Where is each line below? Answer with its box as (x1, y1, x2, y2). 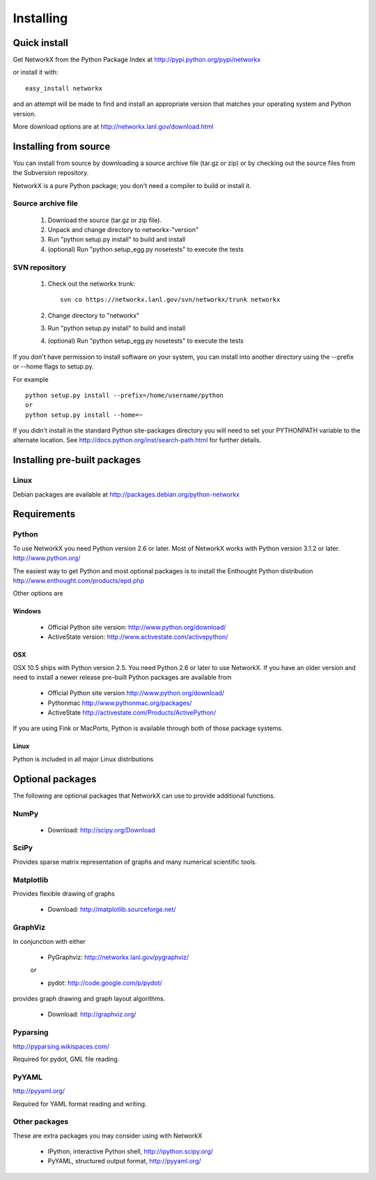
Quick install (13, 37, 69, 49)
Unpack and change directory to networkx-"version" (47, 226, 198, 234)
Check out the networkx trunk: (47, 279, 136, 288)
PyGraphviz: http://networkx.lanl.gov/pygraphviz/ (47, 953, 189, 961)
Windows (13, 607, 41, 616)
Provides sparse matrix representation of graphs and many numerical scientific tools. (13, 857, 257, 866)
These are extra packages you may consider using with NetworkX (13, 1131, 203, 1140)
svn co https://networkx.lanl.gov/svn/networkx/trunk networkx (60, 296, 281, 304)
